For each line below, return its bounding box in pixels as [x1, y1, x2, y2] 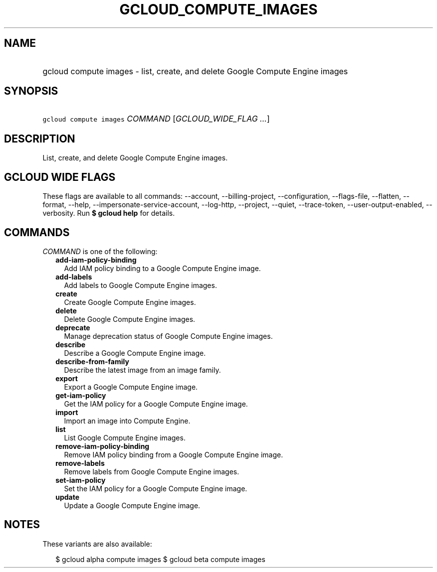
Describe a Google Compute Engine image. [64, 348, 206, 357]
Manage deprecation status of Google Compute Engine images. [64, 331, 273, 340]
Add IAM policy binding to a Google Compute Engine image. [64, 264, 261, 273]
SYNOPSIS [4, 85, 58, 98]
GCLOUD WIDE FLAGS [4, 170, 116, 183]
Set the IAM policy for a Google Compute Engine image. [64, 484, 247, 493]
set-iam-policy [55, 475, 106, 484]
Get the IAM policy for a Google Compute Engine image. [64, 399, 248, 408]
